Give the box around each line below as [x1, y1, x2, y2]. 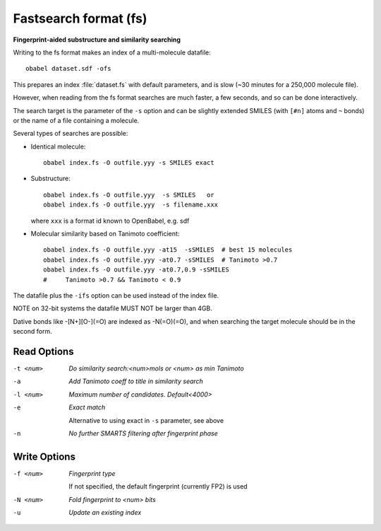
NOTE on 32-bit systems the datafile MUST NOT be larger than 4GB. [13, 304, 213, 313]
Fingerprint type [68, 469, 116, 477]
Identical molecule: [30, 142, 86, 151]
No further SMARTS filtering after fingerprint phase [68, 429, 218, 438]
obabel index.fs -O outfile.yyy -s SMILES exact [43, 159, 214, 167]
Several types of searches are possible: [13, 129, 128, 138]
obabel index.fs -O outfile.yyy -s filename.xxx [43, 201, 219, 209]
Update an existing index [68, 508, 142, 517]
